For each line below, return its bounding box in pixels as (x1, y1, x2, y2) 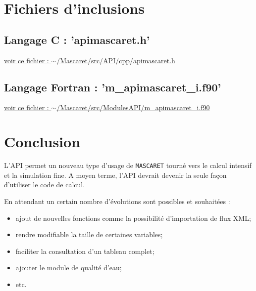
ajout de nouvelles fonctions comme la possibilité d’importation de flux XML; (15, 212, 251, 223)
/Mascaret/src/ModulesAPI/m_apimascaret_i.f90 (56, 102, 210, 113)
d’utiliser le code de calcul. (4, 179, 85, 190)
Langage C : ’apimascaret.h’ (4, 32, 150, 47)
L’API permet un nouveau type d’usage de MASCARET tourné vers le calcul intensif (4, 160, 252, 170)
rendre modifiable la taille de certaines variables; (15, 229, 163, 240)
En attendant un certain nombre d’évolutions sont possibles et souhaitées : (4, 196, 230, 206)
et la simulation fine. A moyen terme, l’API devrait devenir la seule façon (4, 169, 227, 180)
